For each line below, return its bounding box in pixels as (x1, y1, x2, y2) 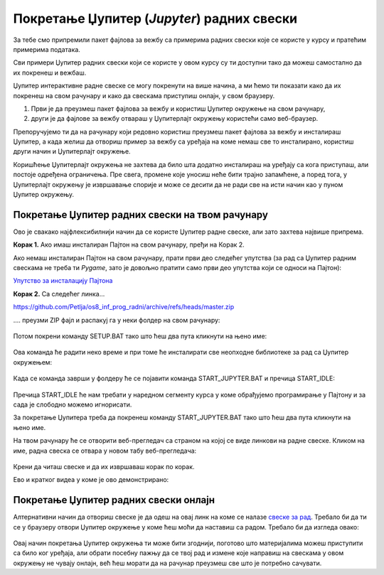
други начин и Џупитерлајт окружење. (13, 147, 131, 156)
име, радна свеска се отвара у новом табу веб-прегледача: (13, 446, 197, 455)
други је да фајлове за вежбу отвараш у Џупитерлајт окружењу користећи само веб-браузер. (31, 114, 319, 123)
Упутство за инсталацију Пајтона (13, 276, 113, 285)
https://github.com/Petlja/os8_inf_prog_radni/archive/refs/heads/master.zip (13, 303, 235, 311)
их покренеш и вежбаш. (13, 68, 87, 77)
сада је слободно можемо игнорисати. (13, 400, 132, 409)
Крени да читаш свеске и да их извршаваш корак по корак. (13, 462, 195, 471)
